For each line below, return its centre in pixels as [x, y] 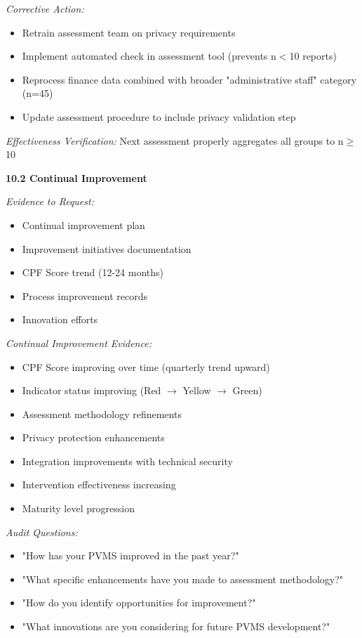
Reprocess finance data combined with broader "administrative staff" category [189, 79]
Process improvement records [85, 295]
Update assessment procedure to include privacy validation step [159, 116]
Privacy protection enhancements [93, 437]
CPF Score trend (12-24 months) [93, 272]
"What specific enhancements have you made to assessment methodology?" [183, 579]
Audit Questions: [42, 532]
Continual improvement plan [83, 224]
